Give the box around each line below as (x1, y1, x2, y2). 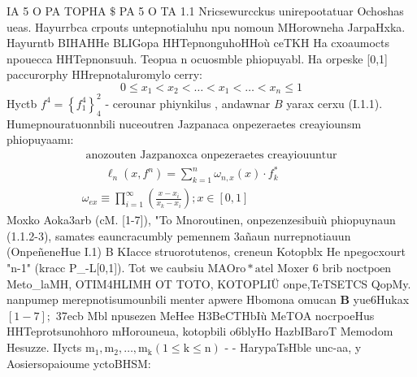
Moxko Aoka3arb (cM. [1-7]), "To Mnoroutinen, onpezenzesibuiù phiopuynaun (7, 211, 396, 228)
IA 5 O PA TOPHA (7, 2, 106, 19)
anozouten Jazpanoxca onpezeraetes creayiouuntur (85, 149, 337, 161)
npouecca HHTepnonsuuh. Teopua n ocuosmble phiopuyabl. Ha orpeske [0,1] (7, 50, 388, 67)
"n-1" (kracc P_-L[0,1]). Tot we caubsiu (7, 259, 204, 276)
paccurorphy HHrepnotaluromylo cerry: (7, 66, 202, 83)
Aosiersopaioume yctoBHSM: (7, 354, 151, 371)
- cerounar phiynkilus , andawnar (105, 94, 271, 111)
